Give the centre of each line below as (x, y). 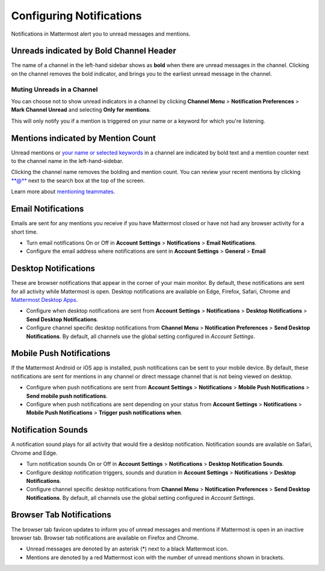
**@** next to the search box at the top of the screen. (78, 180)
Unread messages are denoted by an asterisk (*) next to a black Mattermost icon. (127, 549)
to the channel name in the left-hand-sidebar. (67, 161)
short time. (25, 232)
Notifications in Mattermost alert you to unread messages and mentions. (101, 34)
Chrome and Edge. (34, 453)
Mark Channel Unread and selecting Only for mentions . (81, 110)
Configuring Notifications (76, 16)
